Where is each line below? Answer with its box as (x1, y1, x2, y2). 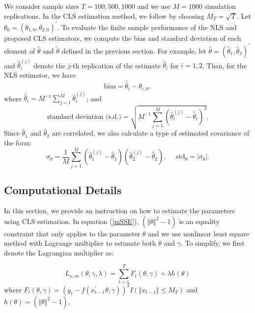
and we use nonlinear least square (148, 228, 249, 238)
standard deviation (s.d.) (47, 113, 121, 120)
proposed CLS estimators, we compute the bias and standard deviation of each (4, 32, 241, 43)
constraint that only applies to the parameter (4, 228, 141, 238)
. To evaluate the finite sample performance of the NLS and (57, 22, 237, 32)
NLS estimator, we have (4, 70, 76, 80)
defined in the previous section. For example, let (61, 45, 206, 56)
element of (4, 45, 35, 56)
